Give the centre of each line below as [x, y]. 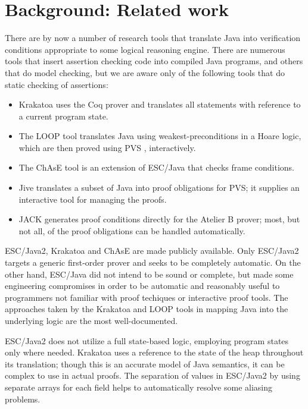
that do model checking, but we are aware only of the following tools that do [145, 72]
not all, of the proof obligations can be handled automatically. [132, 230]
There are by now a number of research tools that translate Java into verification [153, 38]
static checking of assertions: [57, 84]
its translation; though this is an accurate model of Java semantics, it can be [145, 364]
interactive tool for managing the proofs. [93, 199]
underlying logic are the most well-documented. [91, 320]
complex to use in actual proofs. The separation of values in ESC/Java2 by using [153, 375]
